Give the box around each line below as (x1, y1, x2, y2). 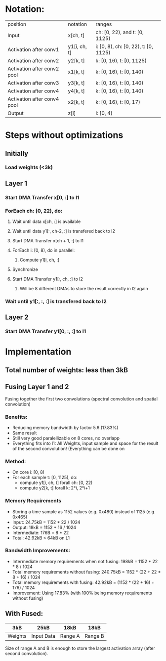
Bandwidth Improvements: (5, 547, 71, 554)
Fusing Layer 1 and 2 (5, 383, 69, 391)
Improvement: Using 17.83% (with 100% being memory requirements (12, 590, 152, 596)
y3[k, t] (68, 79, 85, 86)
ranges (95, 21, 112, 28)
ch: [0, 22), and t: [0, (95, 29, 144, 36)
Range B (84, 632, 105, 639)
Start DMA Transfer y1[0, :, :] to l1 (5, 328, 86, 335)
